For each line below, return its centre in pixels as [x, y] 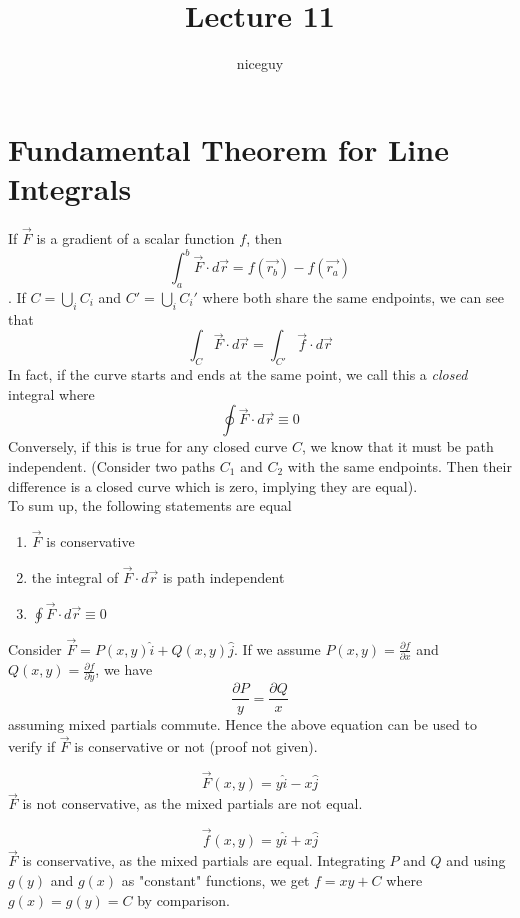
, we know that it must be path [397, 446]
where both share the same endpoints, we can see [353, 296]
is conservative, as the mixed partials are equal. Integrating [203, 860]
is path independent [223, 576]
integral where [51, 393]
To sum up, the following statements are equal [150, 505]
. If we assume [277, 648]
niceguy [260, 63]
